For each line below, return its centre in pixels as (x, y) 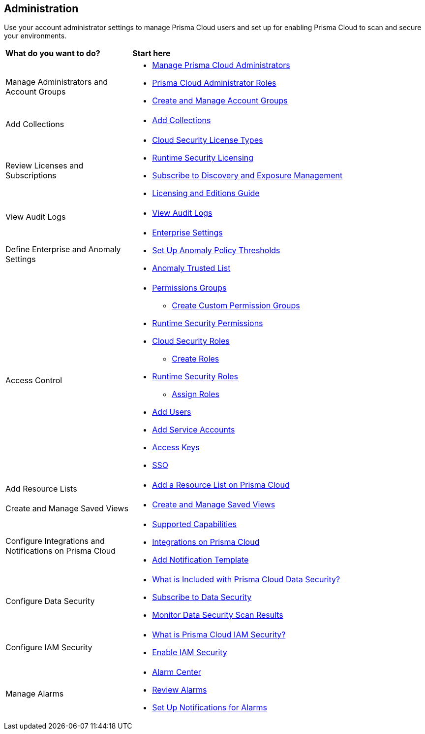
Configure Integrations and (55, 541)
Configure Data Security (50, 601)
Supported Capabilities (194, 524)
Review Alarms (180, 690)
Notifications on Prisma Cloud (61, 551)
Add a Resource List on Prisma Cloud (221, 485)
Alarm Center (177, 672)
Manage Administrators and (57, 82)
